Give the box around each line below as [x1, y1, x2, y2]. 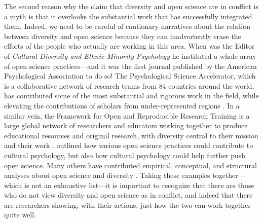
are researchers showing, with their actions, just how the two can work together [4, 199, 251, 210]
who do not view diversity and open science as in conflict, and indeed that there [4, 190, 253, 200]
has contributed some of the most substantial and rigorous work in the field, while [4, 90, 259, 101]
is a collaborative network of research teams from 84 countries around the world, [4, 80, 254, 91]
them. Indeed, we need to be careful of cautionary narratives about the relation [4, 21, 251, 31]
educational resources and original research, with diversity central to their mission [4, 130, 258, 140]
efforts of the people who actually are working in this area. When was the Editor [4, 41, 255, 51]
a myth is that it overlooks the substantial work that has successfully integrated [4, 11, 252, 21]
